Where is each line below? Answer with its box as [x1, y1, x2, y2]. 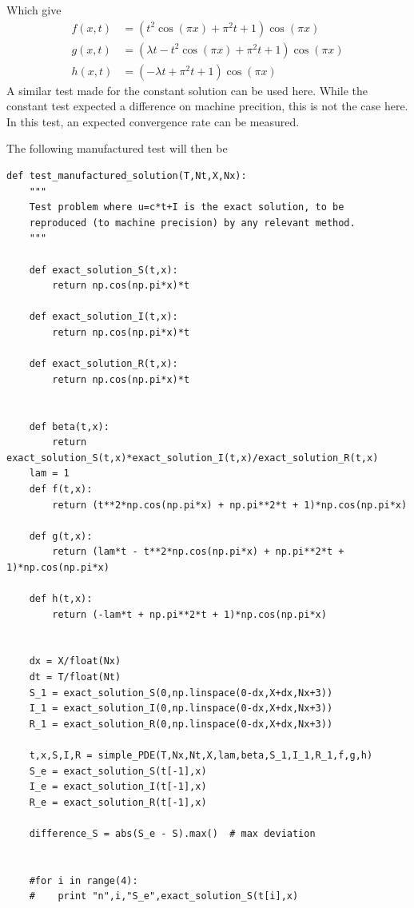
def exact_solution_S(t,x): [29, 264, 178, 276]
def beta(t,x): [29, 420, 109, 432]
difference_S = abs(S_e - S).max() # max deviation [29, 828, 316, 839]
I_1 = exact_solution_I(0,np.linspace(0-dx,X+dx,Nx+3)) [29, 703, 333, 715]
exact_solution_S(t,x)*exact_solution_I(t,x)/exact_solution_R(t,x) [6, 452, 379, 464]
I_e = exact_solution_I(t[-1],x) [29, 781, 207, 793]
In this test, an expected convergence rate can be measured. [6, 113, 300, 129]
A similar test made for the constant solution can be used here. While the [6, 82, 368, 98]
